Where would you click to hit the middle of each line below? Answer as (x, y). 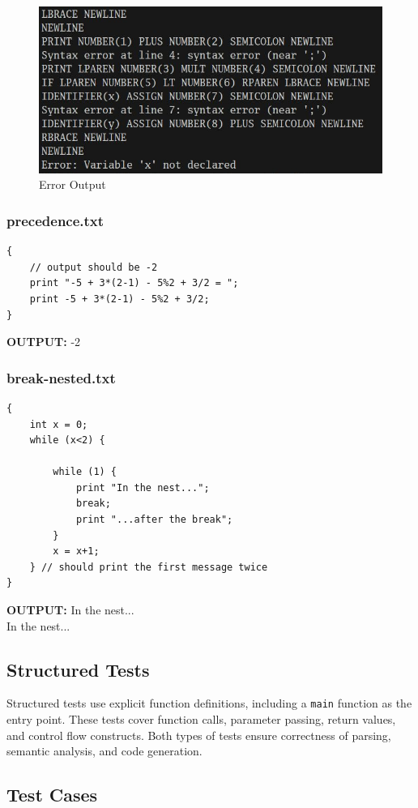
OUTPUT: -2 (44, 342)
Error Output (73, 184)
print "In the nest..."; (143, 487)
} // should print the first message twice (149, 567)
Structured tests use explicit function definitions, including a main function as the (209, 703)
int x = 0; (59, 424)
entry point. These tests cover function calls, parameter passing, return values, (201, 719)
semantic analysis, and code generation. (104, 751)
